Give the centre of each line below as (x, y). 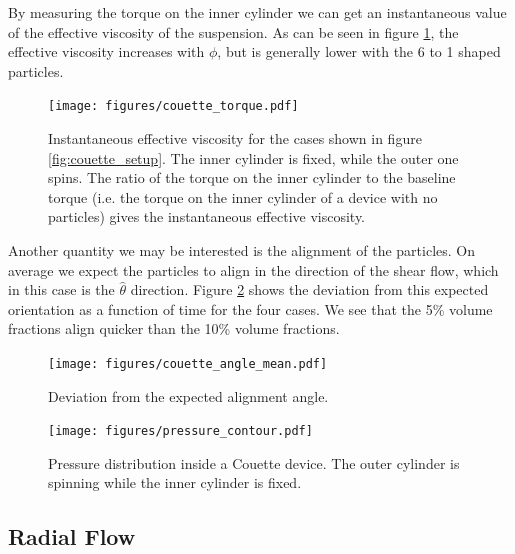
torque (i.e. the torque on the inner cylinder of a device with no (243, 196)
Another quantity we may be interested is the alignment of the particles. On (241, 250)
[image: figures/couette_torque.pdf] (173, 106)
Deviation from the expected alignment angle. (188, 395)
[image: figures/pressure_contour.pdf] (180, 431)
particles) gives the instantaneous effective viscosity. (207, 216)
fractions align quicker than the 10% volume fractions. (174, 328)
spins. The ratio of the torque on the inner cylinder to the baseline (252, 177)
